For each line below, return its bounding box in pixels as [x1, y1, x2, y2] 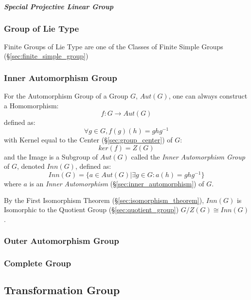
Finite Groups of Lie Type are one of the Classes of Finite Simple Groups [4, 41, 223, 51]
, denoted [17, 161, 45, 171]
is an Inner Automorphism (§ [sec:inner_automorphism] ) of [29, 178, 204, 188]
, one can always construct [168, 91, 248, 101]
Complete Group [4, 257, 72, 269]
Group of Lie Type [4, 22, 79, 34]
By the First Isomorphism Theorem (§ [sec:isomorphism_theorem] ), [4, 195, 204, 205]
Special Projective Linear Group [4, 1, 113, 11]
